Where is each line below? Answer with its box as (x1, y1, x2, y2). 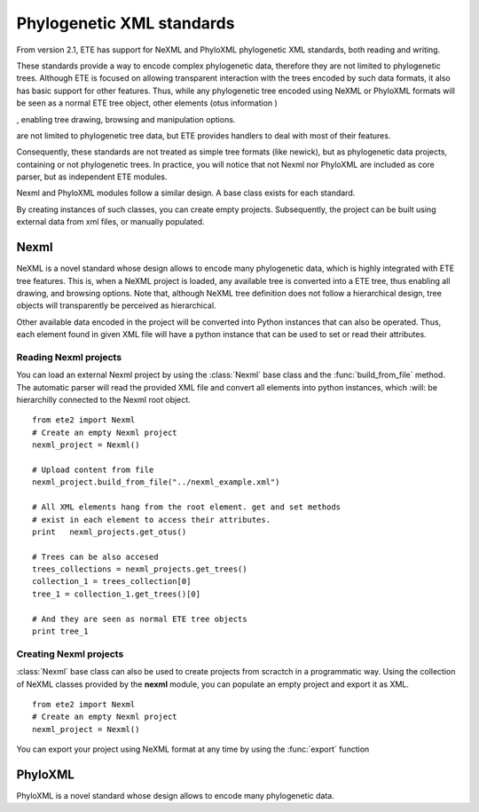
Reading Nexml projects (16, 351, 122, 363)
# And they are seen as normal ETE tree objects (32, 613, 247, 624)
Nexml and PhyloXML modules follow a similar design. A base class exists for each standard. (16, 187, 356, 199)
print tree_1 (32, 627, 89, 636)
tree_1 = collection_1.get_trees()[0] (32, 588, 201, 599)
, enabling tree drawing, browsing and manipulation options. (16, 114, 236, 124)
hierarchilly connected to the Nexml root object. (16, 395, 191, 406)
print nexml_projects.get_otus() (32, 526, 187, 537)
